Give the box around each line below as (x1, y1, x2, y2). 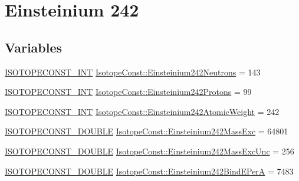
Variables (5, 38, 63, 56)
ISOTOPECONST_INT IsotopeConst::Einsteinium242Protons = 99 (5, 85, 252, 98)
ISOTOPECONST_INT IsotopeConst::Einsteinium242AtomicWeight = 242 (5, 105, 280, 117)
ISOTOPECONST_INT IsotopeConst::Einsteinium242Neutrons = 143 (5, 65, 261, 78)
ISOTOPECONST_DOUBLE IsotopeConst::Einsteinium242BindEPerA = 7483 (5, 164, 294, 177)
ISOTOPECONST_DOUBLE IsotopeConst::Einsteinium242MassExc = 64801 (5, 125, 288, 137)
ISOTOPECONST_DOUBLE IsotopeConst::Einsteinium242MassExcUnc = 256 (5, 144, 294, 157)
